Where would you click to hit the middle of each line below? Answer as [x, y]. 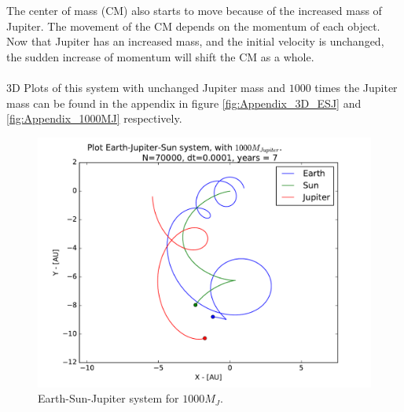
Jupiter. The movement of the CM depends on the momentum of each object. [193, 26]
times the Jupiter [356, 87]
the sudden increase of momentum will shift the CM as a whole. [160, 56]
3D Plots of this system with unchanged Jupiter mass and [146, 87]
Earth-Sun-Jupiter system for [108, 398]
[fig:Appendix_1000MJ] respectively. [94, 118]
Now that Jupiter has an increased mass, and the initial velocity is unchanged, [195, 41]
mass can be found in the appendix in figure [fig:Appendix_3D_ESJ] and [184, 103]
